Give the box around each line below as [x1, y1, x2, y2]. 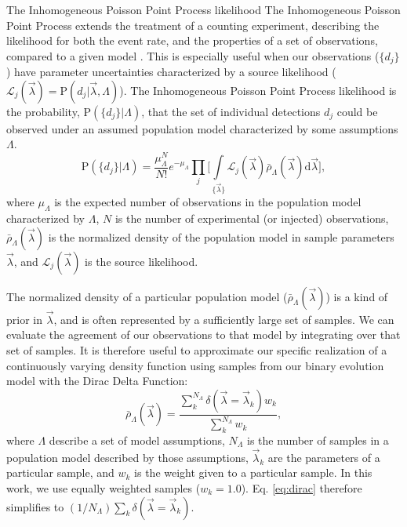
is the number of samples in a [247, 431, 389, 448]
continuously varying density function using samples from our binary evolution [6, 357, 384, 373]
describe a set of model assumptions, [49, 431, 225, 448]
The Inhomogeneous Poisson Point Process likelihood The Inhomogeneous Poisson [6, 2, 401, 17]
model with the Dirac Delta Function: [6, 373, 188, 389]
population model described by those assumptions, [6, 449, 249, 465]
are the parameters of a [267, 449, 380, 465]
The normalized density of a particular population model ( [6, 288, 288, 304]
